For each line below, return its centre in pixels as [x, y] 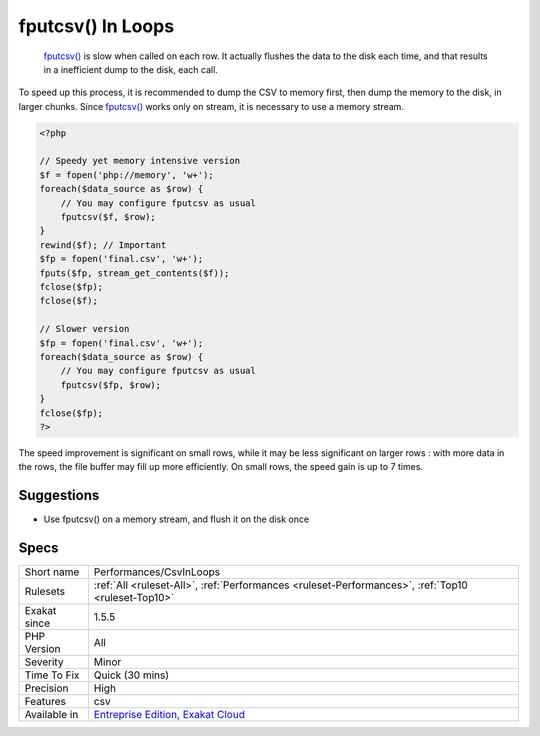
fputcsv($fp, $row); [111, 384]
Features [45, 702]
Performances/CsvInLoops [156, 572]
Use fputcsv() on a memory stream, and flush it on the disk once [176, 519]
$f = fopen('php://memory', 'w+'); [126, 174]
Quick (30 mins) [131, 675]
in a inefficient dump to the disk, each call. [131, 69]
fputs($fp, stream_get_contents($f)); [134, 273]
